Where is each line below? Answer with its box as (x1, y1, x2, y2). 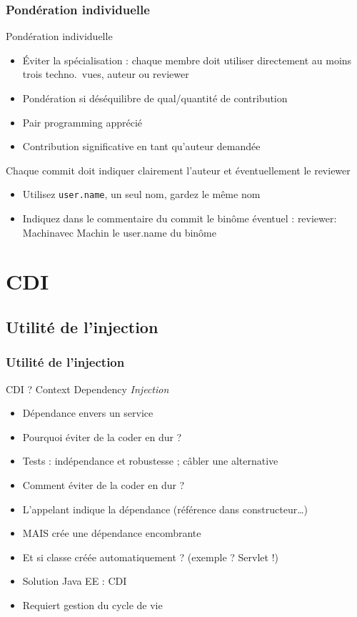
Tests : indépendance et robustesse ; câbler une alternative (22, 453, 278, 468)
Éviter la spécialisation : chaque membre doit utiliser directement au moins (22, 52, 352, 67)
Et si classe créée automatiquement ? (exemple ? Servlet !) (22, 549, 278, 564)
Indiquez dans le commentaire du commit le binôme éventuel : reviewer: (22, 211, 337, 226)
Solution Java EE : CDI (22, 573, 127, 588)
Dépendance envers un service (22, 405, 154, 420)
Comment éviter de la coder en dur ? (22, 477, 185, 492)
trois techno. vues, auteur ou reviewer (22, 66, 189, 82)
